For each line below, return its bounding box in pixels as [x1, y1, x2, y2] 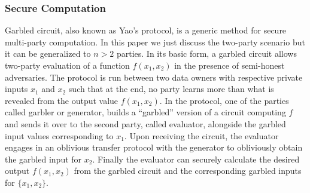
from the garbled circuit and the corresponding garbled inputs [74, 164, 302, 177]
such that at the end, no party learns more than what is [68, 82, 274, 95]
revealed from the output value [5, 94, 118, 106]
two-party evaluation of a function [5, 59, 130, 71]
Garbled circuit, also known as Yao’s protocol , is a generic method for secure [5, 24, 287, 36]
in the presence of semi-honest [174, 59, 285, 71]
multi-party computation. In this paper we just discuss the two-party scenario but [5, 35, 305, 48]
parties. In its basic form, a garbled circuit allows [116, 47, 297, 60]
